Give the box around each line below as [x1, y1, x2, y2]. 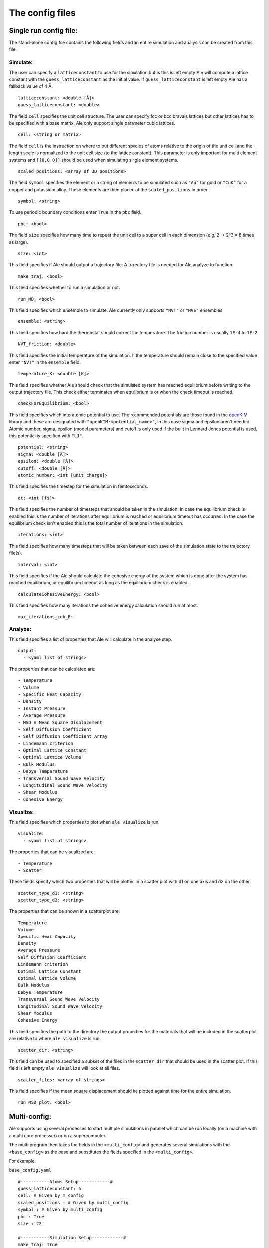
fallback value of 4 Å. [9, 83, 53, 89]
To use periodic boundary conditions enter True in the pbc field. [9, 209, 142, 215]
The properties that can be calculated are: [9, 666, 96, 672]
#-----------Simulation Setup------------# [18, 1235, 126, 1240]
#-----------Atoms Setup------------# [18, 1179, 113, 1184]
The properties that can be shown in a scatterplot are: [9, 908, 120, 914]
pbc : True [18, 1214, 45, 1219]
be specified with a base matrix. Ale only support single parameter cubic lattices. [9, 120, 175, 126]
